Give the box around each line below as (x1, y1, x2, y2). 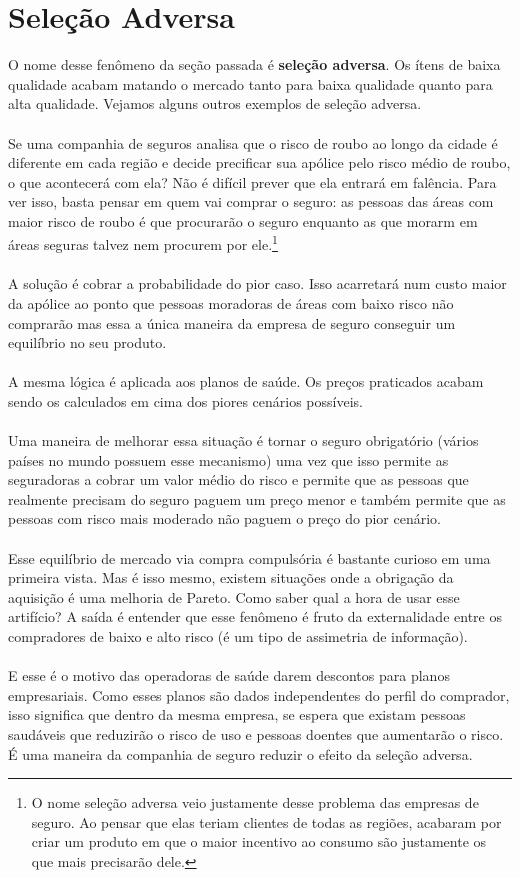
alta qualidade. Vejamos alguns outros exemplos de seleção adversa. (8, 93, 422, 114)
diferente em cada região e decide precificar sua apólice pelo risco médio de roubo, (8, 152, 511, 173)
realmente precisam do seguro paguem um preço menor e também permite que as (8, 488, 506, 509)
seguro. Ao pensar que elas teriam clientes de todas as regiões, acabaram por (31, 811, 502, 832)
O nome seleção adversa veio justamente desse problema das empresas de (31, 792, 479, 813)
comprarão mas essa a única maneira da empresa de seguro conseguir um (8, 312, 456, 333)
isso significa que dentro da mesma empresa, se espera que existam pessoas (8, 704, 466, 725)
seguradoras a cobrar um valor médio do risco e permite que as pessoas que (8, 469, 469, 490)
